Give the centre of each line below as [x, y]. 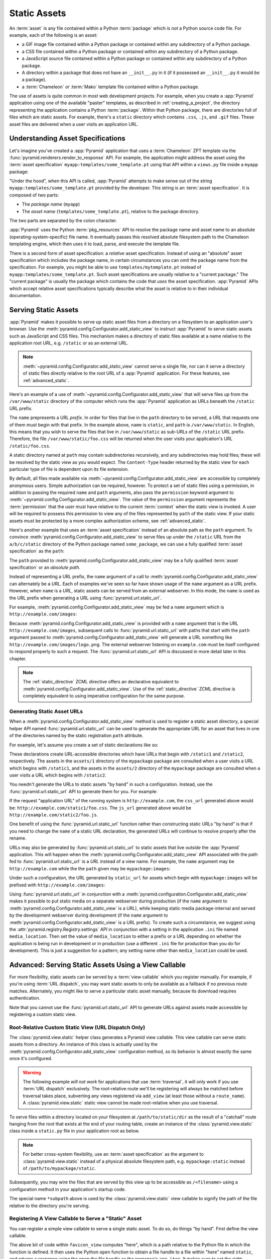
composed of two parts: [34, 195]
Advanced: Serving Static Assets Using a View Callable [97, 965]
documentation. [26, 295]
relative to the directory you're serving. [49, 1206]
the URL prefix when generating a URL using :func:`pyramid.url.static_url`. [86, 598]
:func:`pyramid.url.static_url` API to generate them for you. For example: [83, 791]
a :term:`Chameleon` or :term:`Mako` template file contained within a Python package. [110, 87]
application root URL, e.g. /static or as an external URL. [69, 343]
